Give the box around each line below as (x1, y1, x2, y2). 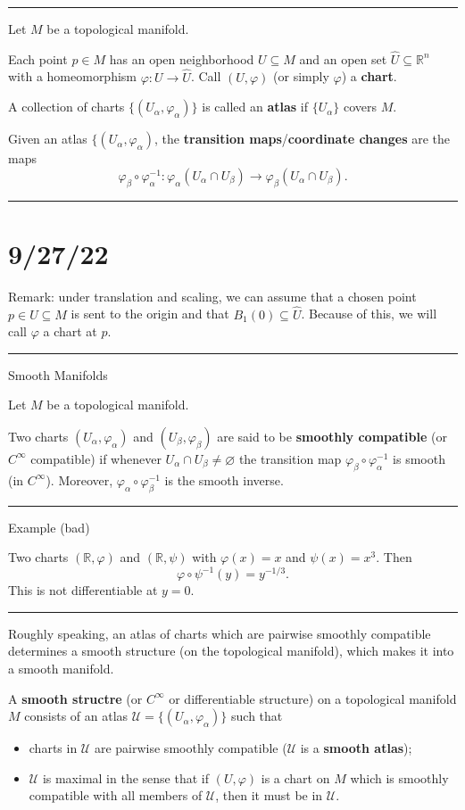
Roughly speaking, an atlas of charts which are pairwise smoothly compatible (8, 624, 431, 642)
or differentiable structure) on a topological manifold (169, 689, 457, 707)
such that (231, 707, 283, 725)
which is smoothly (350, 768, 449, 787)
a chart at (43, 322, 97, 341)
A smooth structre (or (8, 689, 143, 707)
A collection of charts (8, 97, 125, 116)
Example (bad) (8, 517, 90, 536)
